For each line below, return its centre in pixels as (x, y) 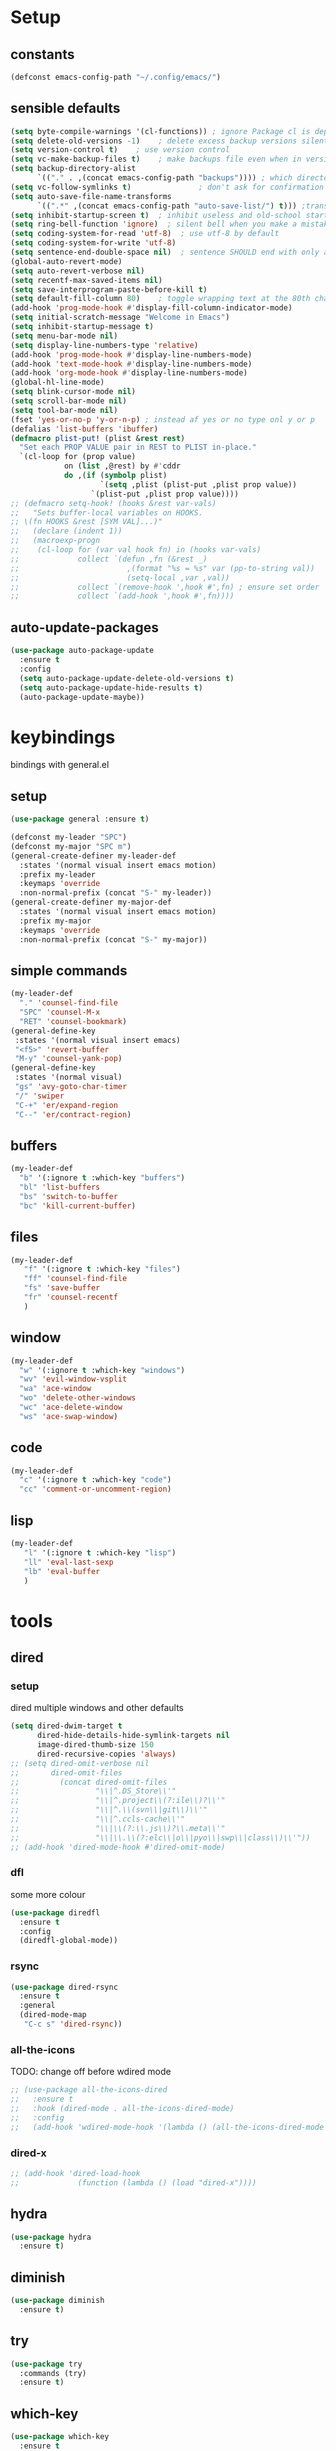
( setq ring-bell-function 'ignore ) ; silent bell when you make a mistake (171, 224)
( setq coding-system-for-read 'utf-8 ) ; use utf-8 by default (145, 234)
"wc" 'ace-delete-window (71, 1407)
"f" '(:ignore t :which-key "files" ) (102, 1269)
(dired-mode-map (53, 2015)
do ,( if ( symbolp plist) (115, 476)
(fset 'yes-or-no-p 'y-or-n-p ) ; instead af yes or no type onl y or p (162, 419)
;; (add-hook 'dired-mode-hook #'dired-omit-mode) (118, 1847)
